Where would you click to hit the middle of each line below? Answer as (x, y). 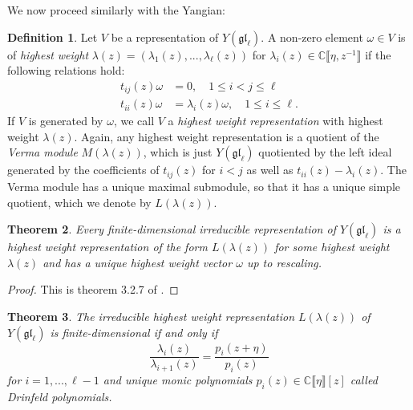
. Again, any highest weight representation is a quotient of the (227, 136)
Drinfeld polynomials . (60, 396)
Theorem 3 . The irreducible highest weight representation (151, 316)
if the (378, 54)
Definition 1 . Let (53, 37)
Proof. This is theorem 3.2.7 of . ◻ (93, 289)
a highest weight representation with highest (275, 121)
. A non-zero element (312, 37)
